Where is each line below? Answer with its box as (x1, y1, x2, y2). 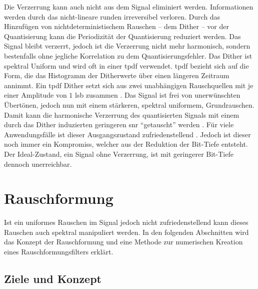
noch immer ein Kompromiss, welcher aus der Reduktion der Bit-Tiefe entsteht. (4, 139, 248, 149)
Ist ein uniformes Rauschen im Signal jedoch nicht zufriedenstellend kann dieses (4, 217, 248, 227)
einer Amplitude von (4, 90, 67, 100)
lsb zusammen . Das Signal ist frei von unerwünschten (75, 90, 240, 100)
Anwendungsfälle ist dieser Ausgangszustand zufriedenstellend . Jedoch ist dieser (4, 129, 251, 139)
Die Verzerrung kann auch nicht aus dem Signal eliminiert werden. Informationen (4, 2, 253, 12)
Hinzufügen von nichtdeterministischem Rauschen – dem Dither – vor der (4, 21, 229, 32)
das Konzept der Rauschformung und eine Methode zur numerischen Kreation (4, 236, 243, 247)
